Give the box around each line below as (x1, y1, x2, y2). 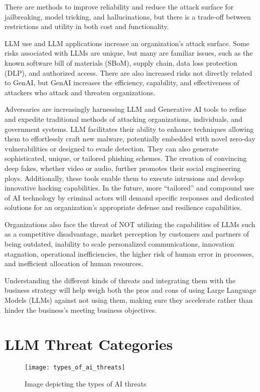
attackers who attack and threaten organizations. (5, 87, 156, 97)
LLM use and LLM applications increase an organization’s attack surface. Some (5, 38, 249, 48)
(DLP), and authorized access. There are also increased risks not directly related (5, 67, 252, 78)
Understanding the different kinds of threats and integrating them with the (5, 275, 236, 285)
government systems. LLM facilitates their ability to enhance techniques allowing (5, 123, 254, 134)
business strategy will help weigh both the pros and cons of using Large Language (5, 285, 256, 295)
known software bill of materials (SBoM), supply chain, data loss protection (5, 57, 237, 68)
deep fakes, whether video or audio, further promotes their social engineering (5, 162, 241, 173)
